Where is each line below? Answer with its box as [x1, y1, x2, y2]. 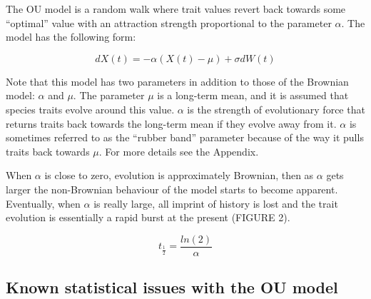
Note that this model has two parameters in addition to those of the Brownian [6, 74, 349, 88]
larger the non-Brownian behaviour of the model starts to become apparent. [6, 181, 338, 196]
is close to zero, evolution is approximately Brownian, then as [44, 168, 314, 183]
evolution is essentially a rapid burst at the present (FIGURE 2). [6, 210, 290, 225]
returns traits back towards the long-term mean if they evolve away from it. [6, 116, 337, 131]
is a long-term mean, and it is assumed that [157, 88, 349, 103]
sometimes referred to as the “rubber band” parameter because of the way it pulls [6, 130, 364, 145]
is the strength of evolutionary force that [187, 101, 365, 116]
